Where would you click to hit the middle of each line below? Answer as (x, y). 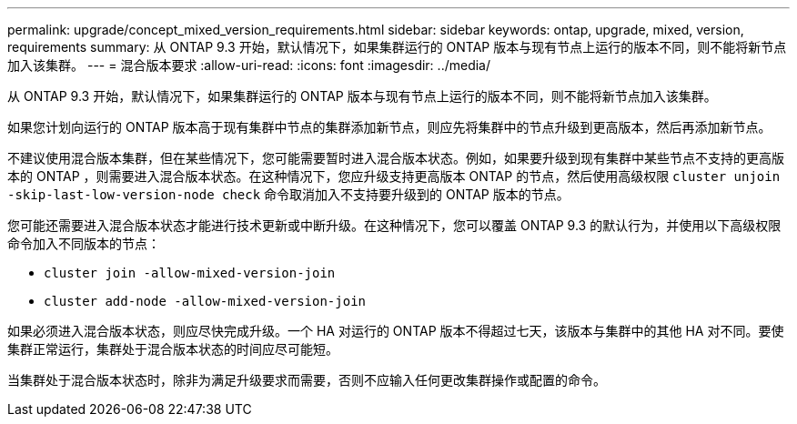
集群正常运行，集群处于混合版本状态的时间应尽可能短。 (173, 349)
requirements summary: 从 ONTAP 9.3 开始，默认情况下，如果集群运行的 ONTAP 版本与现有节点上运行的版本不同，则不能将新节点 (397, 47)
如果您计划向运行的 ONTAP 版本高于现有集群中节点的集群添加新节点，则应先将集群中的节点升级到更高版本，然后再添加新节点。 (389, 127)
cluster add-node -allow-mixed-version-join (205, 301)
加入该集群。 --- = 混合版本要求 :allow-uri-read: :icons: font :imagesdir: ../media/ (249, 65)
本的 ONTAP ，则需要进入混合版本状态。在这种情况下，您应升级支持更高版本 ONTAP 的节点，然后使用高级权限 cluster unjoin (394, 176)
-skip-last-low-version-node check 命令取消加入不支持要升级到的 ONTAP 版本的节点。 (288, 194)
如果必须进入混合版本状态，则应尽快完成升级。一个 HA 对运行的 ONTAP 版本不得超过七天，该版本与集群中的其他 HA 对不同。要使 (396, 331)
